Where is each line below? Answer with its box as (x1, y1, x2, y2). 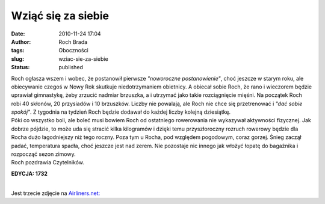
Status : (11, 64, 30, 71)
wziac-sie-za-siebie (58, 55, 108, 63)
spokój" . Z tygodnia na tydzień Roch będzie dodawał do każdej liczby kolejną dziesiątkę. (11, 108, 231, 116)
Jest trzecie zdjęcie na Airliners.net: (11, 190, 101, 197)
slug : (11, 55, 24, 63)
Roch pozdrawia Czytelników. (11, 159, 84, 166)
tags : (11, 47, 25, 54)
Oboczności (58, 47, 88, 54)
